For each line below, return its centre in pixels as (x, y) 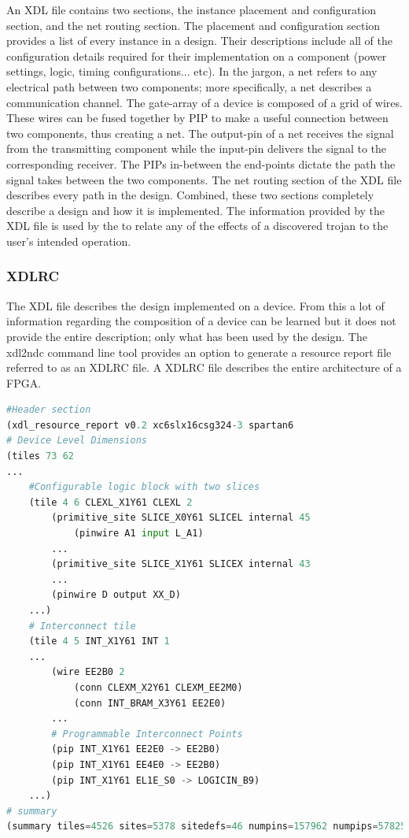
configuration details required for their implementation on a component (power (197, 56)
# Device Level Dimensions (77, 441)
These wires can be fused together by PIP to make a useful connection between (197, 118)
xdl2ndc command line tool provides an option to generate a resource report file (199, 352)
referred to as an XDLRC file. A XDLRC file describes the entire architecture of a (204, 367)
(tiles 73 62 (40, 456)
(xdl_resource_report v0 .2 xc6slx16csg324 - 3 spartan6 (150, 425)
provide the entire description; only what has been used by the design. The (187, 336)
